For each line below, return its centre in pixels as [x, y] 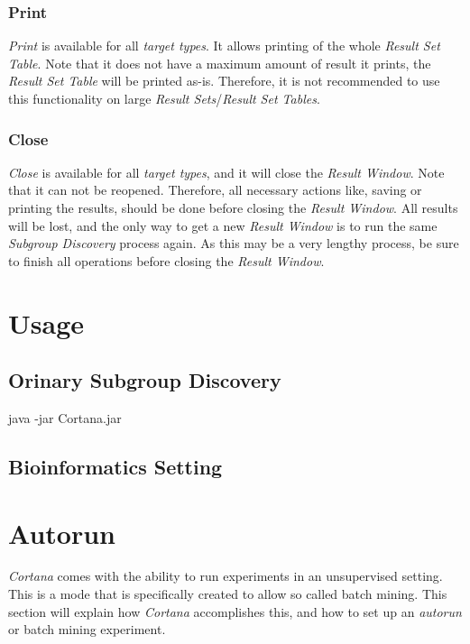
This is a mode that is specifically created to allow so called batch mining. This [228, 594]
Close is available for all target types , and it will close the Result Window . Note [226, 172]
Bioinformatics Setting [115, 466]
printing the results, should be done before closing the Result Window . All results [233, 207]
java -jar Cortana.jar [65, 417]
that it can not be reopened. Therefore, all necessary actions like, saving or [215, 190]
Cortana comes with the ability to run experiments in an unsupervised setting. [226, 576]
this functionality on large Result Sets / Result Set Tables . [164, 98]
